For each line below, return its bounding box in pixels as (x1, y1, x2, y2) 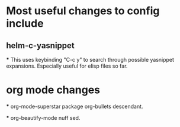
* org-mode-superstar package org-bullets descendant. (6, 103, 143, 110)
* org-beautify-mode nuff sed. (6, 114, 81, 121)
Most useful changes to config (6, 4, 160, 18)
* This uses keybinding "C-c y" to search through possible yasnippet (6, 56, 175, 63)
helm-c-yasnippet (6, 40, 75, 50)
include (6, 17, 44, 30)
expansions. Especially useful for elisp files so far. (6, 62, 128, 69)
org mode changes (6, 83, 101, 97)
